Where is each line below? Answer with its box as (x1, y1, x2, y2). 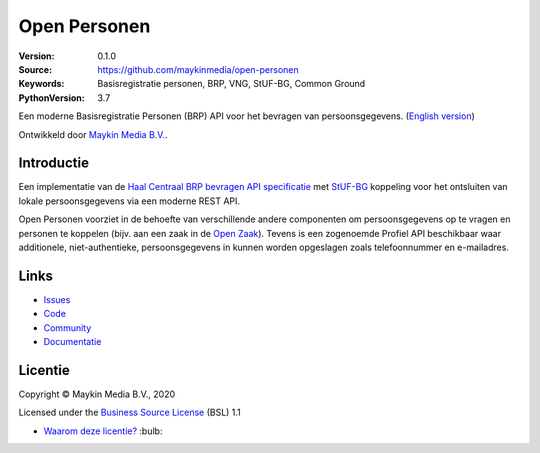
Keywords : (18, 78, 65, 90)
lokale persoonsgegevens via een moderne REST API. (18, 195, 240, 207)
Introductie (18, 155, 90, 172)
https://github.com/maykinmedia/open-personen (97, 63, 299, 75)
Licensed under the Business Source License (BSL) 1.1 (18, 406, 242, 419)
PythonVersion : (18, 91, 85, 104)
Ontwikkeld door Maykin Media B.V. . (18, 128, 168, 140)
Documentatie (43, 336, 102, 348)
